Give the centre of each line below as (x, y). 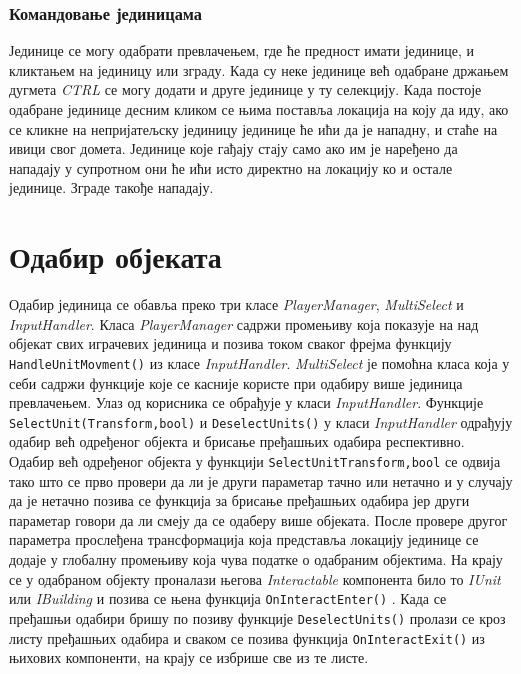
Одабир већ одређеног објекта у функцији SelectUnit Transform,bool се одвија (255, 460)
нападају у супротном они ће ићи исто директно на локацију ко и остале (231, 167)
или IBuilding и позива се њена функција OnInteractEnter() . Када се (228, 598)
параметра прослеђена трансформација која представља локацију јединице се (244, 539)
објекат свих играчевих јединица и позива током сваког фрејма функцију (230, 343)
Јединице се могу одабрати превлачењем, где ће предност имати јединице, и (241, 50)
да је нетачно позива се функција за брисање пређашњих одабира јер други (239, 500)
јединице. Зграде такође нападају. (111, 187)
